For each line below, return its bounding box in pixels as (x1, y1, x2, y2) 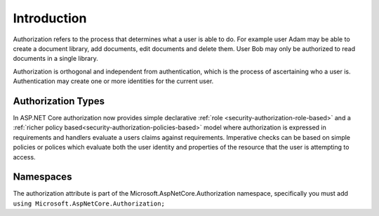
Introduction (13, 10, 87, 26)
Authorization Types (13, 95, 105, 107)
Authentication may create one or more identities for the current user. (13, 77, 214, 85)
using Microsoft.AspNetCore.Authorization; (13, 199, 165, 208)
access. (13, 152, 36, 161)
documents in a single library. (13, 55, 98, 63)
